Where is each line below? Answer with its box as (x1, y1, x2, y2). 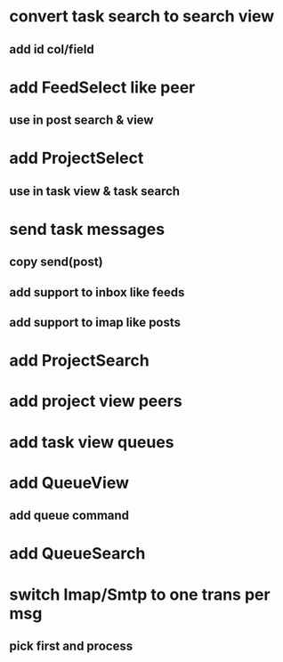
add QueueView (9, 472, 130, 493)
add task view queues (9, 432, 175, 452)
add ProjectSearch (9, 351, 150, 371)
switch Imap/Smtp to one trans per (9, 585, 271, 604)
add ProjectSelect (9, 149, 144, 168)
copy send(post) (9, 254, 104, 270)
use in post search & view (9, 113, 154, 128)
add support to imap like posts (9, 315, 181, 330)
